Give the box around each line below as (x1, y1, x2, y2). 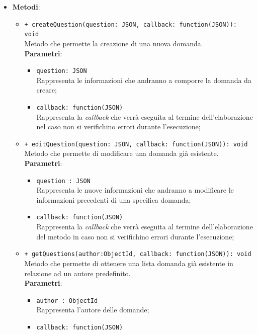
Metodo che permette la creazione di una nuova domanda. (24, 38, 203, 48)
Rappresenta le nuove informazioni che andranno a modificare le (36, 185, 234, 195)
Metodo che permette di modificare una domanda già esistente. (24, 148, 219, 158)
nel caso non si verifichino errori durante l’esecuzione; (36, 121, 201, 132)
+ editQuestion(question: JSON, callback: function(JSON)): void (24, 140, 248, 148)
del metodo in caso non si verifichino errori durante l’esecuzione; (36, 231, 234, 241)
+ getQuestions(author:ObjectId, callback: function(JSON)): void (24, 251, 251, 258)
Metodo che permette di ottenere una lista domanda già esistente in (24, 258, 233, 268)
